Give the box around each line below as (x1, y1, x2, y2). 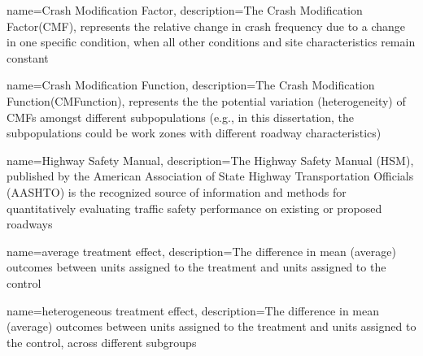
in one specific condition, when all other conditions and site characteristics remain (7, 33, 416, 50)
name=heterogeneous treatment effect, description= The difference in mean (7, 302, 379, 319)
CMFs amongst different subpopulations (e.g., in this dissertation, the (7, 108, 355, 125)
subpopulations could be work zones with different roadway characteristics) (7, 124, 382, 141)
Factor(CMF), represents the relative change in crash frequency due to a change (7, 17, 406, 34)
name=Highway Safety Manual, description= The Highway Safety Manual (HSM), (7, 151, 414, 168)
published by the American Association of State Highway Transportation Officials (7, 167, 414, 185)
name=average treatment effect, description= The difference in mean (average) (7, 242, 396, 259)
